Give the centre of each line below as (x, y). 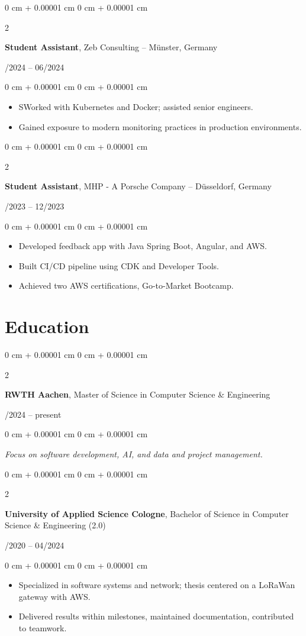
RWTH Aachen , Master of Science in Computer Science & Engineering (138, 394)
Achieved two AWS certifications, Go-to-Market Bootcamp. (126, 285)
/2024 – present (33, 414)
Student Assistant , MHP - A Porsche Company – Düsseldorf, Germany (138, 186)
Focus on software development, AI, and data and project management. (134, 454)
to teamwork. (43, 627)
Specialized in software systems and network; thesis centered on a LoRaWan (157, 585)
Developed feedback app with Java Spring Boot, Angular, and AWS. (143, 246)
